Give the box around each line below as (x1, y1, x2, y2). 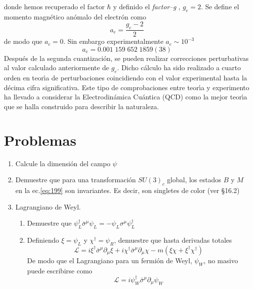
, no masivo (204, 255, 238, 265)
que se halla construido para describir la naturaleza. (4, 101, 159, 111)
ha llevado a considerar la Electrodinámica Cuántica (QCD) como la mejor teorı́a (4, 92, 248, 102)
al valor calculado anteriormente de (4, 62, 109, 73)
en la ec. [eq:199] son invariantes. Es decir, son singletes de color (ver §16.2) (15, 185, 240, 195)
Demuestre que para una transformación (15, 174, 136, 185)
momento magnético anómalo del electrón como (4, 11, 147, 21)
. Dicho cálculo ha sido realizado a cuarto (117, 62, 241, 73)
